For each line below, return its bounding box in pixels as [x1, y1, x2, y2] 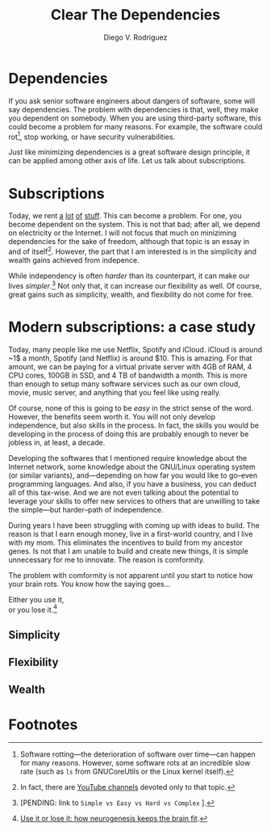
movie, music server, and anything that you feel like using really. [8, 387, 222, 397]
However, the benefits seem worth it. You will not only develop [8, 411, 216, 421]
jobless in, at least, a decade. [8, 437, 106, 447]
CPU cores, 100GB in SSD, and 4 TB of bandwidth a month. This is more [8, 370, 248, 380]
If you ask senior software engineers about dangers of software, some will [8, 95, 256, 106]
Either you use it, [8, 594, 65, 604]
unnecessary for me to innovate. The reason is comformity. [8, 555, 206, 564]
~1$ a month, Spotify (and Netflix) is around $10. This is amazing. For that [8, 353, 252, 363]
